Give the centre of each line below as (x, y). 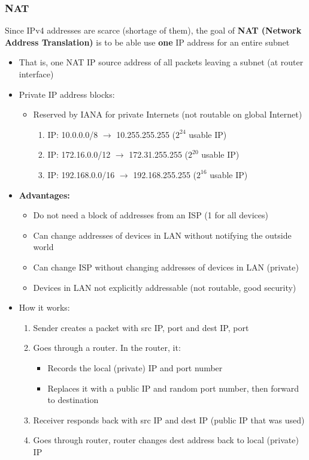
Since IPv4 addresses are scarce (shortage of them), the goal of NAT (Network (153, 30)
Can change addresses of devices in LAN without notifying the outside (162, 235)
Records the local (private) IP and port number (135, 367)
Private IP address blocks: (67, 94)
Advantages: (44, 195)
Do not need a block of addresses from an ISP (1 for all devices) (151, 215)
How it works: (44, 307)
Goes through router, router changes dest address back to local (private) (166, 440)
